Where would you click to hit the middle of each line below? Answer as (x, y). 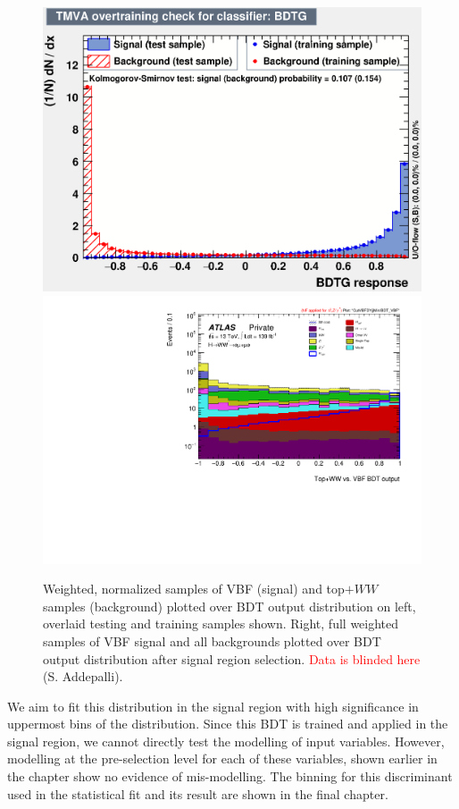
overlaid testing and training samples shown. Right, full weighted (221, 624)
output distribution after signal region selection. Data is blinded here (232, 658)
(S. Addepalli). (83, 676)
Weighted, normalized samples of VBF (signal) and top (194, 589)
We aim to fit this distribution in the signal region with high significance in (213, 706)
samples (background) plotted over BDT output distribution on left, (229, 606)
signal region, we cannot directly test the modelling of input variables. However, (226, 741)
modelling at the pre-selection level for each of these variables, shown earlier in (222, 758)
